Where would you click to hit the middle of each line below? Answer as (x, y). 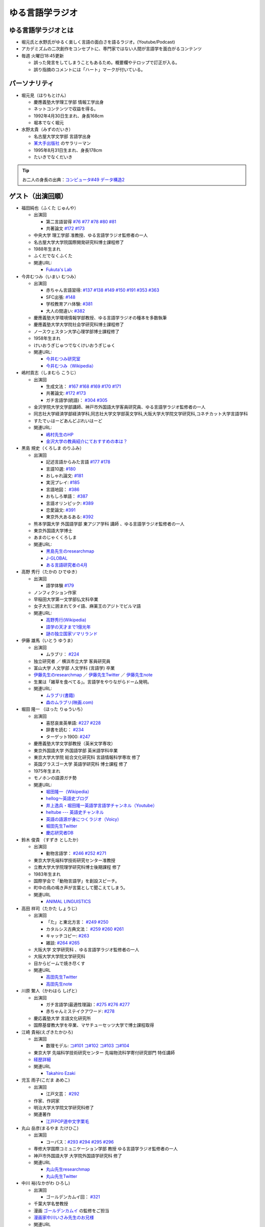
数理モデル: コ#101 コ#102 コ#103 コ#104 (88, 1046)
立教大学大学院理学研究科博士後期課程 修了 (77, 867)
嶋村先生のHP (60, 434)
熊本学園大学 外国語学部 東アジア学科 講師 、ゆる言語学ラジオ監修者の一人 (109, 524)
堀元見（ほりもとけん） (45, 95)
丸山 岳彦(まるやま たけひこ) (50, 1128)
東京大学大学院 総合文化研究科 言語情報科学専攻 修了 (87, 757)
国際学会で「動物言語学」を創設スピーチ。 (77, 881)
